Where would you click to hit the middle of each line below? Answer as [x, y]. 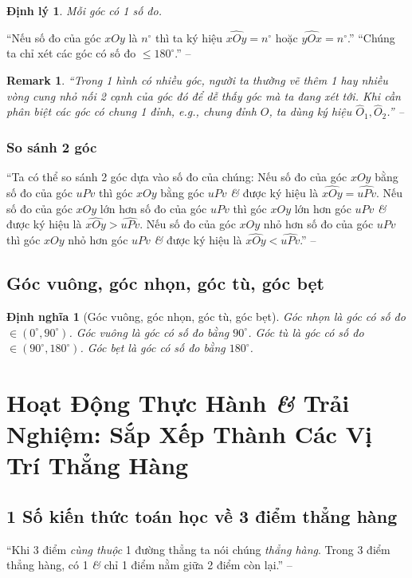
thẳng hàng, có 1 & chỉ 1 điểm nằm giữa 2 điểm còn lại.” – [149, 565]
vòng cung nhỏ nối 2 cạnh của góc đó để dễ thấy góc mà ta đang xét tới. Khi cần [204, 95]
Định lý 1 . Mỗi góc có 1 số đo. [84, 10]
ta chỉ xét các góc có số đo [71, 53]
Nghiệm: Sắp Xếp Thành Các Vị [189, 434]
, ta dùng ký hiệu [310, 111]
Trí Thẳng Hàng [98, 465]
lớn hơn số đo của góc [153, 208]
